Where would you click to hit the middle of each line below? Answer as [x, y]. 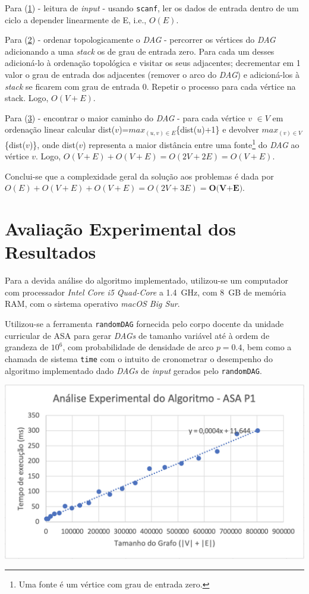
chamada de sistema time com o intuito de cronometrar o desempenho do [139, 358]
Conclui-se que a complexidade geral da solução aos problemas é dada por [139, 176]
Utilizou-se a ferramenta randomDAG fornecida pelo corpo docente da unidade [144, 324]
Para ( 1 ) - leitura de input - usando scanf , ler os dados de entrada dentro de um [152, 8]
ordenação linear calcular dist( [60, 129]
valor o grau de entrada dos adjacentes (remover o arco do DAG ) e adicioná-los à [152, 75]
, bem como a [267, 347]
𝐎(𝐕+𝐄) [226, 189]
